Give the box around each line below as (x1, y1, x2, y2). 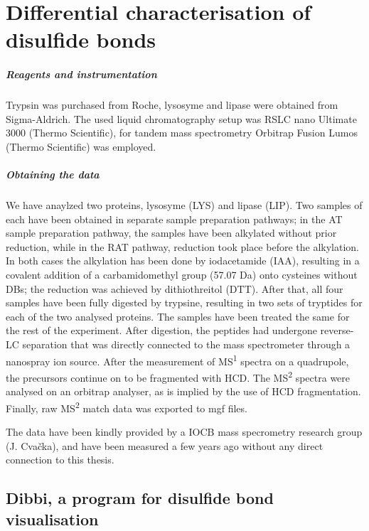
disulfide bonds (6, 25, 156, 54)
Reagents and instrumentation (6, 67, 157, 82)
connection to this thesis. (6, 452, 114, 467)
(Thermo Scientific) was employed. (6, 139, 156, 154)
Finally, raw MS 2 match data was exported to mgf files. (6, 398, 247, 415)
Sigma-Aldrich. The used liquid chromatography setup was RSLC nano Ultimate (6, 111, 357, 126)
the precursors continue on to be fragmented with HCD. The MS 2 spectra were (6, 368, 351, 385)
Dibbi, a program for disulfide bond (6, 487, 274, 509)
